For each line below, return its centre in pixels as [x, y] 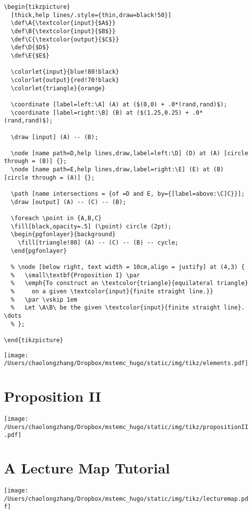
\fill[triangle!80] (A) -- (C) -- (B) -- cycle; [98, 243]
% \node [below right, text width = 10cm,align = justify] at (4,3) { [128, 267]
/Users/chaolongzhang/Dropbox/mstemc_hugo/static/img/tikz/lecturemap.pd [126, 499]
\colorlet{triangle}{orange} [58, 88]
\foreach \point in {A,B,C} [56, 218]
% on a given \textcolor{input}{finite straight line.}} [112, 291]
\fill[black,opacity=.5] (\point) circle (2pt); [91, 226]
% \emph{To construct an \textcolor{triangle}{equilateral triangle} [130, 283]
